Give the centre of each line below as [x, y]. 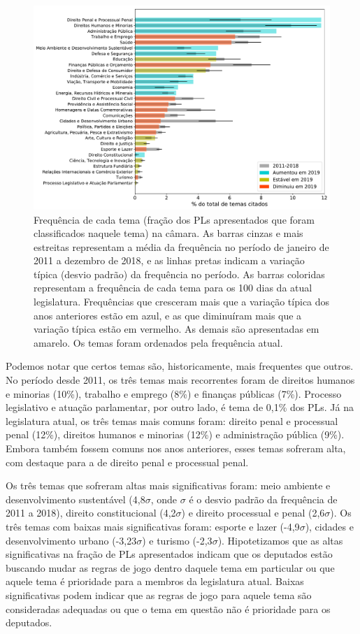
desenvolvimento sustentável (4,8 [75, 499]
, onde [164, 499]
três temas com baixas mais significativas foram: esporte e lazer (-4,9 [153, 526]
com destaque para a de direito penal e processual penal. [127, 462]
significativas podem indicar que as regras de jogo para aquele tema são [159, 595]
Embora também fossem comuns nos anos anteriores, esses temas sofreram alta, [176, 448]
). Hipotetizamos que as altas [280, 540]
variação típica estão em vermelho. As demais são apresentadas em [177, 329]
